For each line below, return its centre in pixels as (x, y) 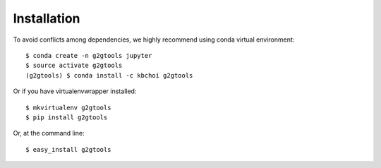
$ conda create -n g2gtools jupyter (89, 55)
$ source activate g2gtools (74, 66)
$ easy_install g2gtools (68, 149)
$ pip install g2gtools (67, 117)
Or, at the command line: (49, 133)
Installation (47, 18)
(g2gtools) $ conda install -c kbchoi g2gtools (109, 75)
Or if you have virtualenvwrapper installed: (75, 91)
